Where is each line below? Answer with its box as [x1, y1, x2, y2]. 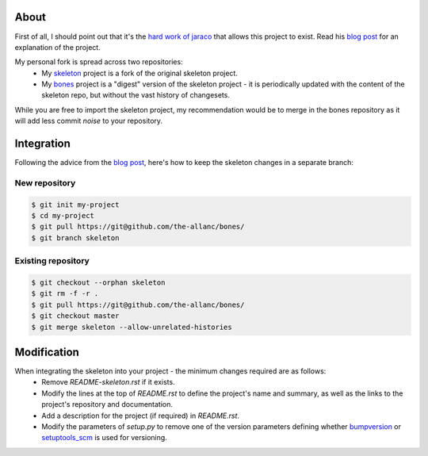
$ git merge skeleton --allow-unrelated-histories [31, 322, 233, 331]
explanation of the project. [14, 42, 101, 52]
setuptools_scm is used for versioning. [41, 433, 168, 443]
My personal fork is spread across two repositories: [14, 57, 183, 67]
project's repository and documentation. [41, 400, 174, 409]
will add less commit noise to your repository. [14, 116, 162, 126]
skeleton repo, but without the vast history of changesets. [41, 90, 230, 100]
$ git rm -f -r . [31, 289, 99, 298]
